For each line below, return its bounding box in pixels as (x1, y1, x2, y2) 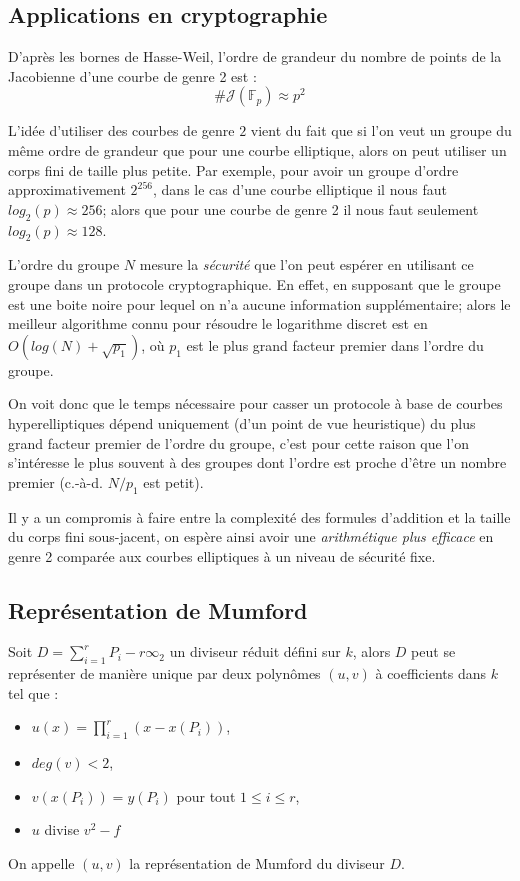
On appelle (8, 853, 75, 874)
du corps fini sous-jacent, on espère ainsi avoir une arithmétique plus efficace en (8, 526, 494, 547)
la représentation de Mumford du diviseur (129, 853, 385, 874)
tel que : (8, 682, 59, 703)
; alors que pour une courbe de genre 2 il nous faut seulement (102, 198, 479, 219)
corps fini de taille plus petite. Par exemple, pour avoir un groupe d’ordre (8, 159, 459, 180)
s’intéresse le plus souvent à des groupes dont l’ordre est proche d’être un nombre (8, 452, 507, 473)
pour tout (176, 785, 236, 806)
